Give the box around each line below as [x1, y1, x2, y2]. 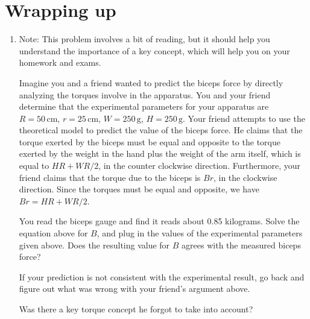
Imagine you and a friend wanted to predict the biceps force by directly [19, 76, 283, 89]
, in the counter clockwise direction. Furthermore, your [98, 159, 301, 172]
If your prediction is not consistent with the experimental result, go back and [19, 270, 305, 283]
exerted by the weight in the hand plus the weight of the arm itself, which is [19, 147, 301, 160]
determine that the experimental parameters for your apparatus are [19, 100, 269, 113]
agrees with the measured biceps [182, 238, 301, 251]
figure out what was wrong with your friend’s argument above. [19, 282, 250, 295]
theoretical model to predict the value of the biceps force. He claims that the [19, 124, 303, 136]
